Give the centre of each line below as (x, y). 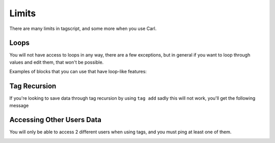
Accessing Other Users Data (56, 120)
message (19, 105)
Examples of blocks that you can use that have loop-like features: (78, 72)
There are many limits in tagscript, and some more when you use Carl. (83, 28)
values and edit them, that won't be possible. (57, 62)
